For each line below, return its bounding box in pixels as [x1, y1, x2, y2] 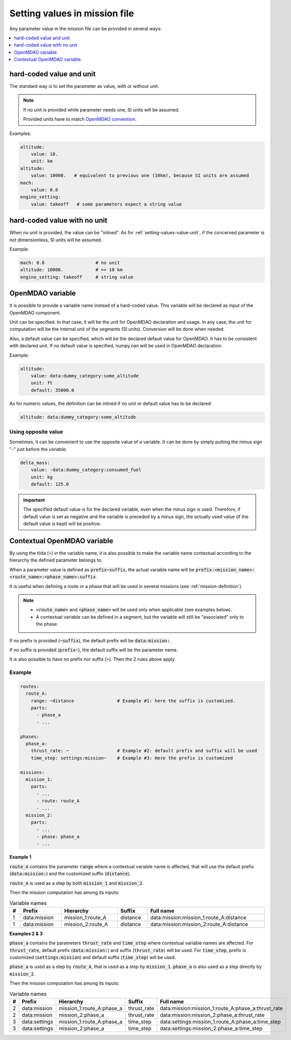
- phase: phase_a [36, 834, 80, 840]
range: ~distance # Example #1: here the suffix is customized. [31, 698, 236, 704]
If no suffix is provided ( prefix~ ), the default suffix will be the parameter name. [9, 647, 178, 653]
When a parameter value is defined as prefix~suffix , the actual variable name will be [9, 567, 195, 573]
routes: [20, 683, 39, 689]
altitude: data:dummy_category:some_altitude [20, 414, 136, 420]
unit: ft [31, 380, 53, 386]
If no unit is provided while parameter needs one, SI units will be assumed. [23, 106, 180, 112]
